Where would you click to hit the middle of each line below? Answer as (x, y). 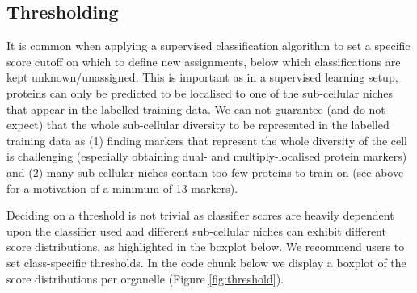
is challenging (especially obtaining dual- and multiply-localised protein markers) (207, 156)
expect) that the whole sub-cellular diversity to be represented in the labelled (198, 125)
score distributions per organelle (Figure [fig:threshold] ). (145, 278)
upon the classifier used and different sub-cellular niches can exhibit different (196, 230)
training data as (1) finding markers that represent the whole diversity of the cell (207, 140)
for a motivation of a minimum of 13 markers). (122, 188)
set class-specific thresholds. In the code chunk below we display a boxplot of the (206, 262)
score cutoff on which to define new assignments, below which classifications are (204, 61)
